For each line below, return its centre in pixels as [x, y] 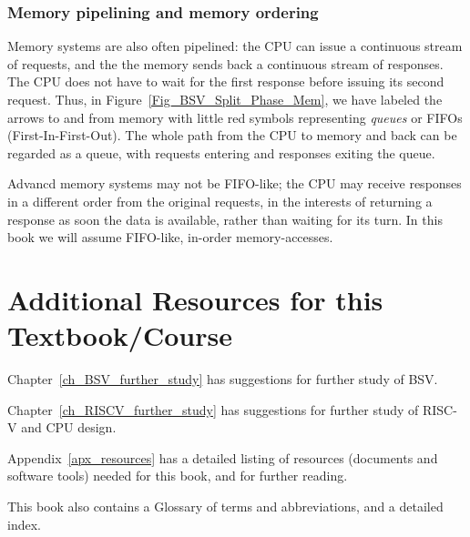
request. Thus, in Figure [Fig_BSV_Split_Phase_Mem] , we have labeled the [225, 99]
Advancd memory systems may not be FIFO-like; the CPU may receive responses [235, 183]
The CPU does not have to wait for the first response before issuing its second [226, 81]
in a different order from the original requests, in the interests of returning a [220, 201]
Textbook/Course [120, 335]
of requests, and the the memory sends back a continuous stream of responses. [225, 63]
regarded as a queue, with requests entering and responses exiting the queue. [221, 152]
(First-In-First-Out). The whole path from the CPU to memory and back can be [232, 135]
